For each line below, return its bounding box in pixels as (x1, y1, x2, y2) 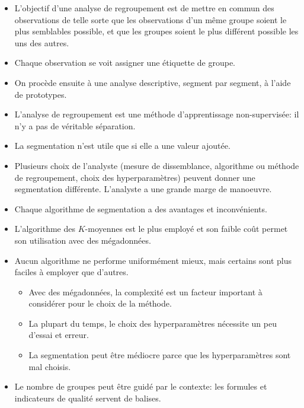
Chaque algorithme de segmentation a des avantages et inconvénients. (14, 202, 267, 215)
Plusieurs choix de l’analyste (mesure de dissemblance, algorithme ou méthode (14, 159, 299, 171)
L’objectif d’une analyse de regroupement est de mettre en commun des (14, 2, 274, 14)
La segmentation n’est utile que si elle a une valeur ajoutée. (14, 139, 231, 152)
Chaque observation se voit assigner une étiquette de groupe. (14, 56, 235, 69)
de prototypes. (14, 88, 67, 100)
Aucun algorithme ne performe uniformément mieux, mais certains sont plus (14, 254, 292, 266)
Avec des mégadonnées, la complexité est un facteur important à (28, 285, 263, 298)
